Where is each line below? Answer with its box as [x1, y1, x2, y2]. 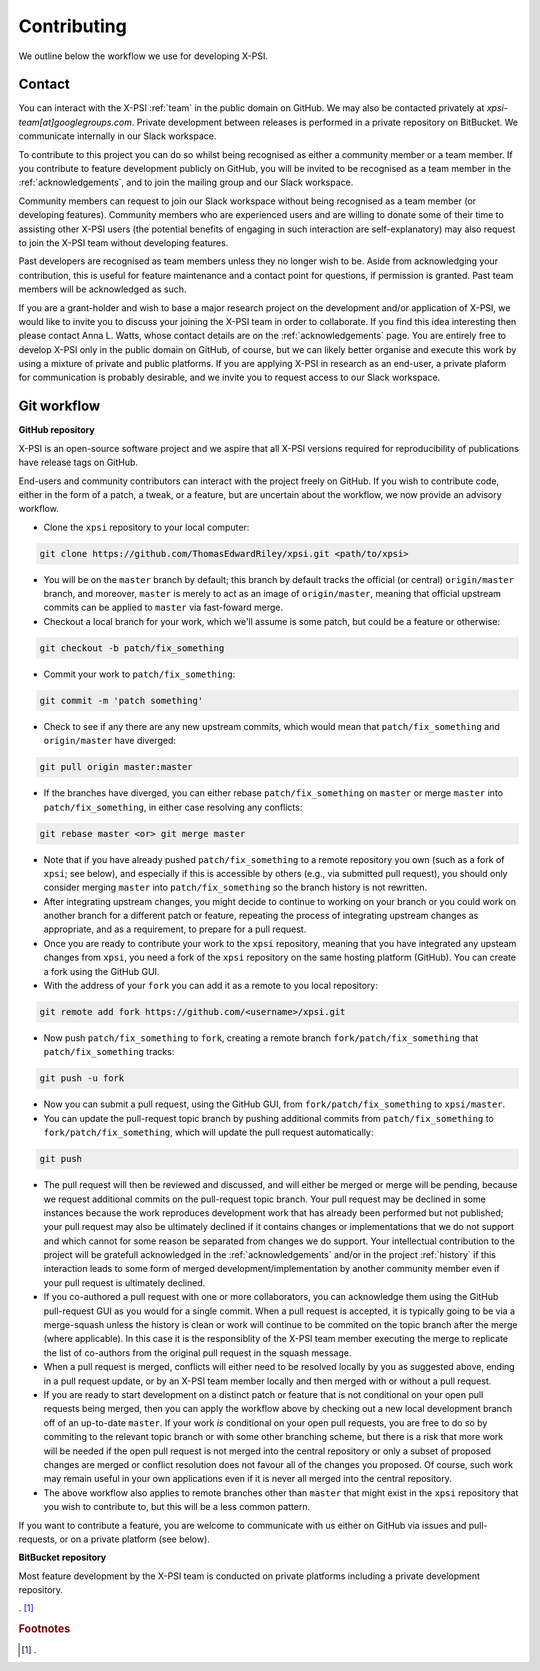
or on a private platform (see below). [59, 1533, 210, 1545]
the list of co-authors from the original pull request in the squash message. [43, 1346, 352, 1359]
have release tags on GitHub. [18, 456, 139, 469]
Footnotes [18, 1622, 71, 1636]
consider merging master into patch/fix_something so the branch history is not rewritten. [43, 881, 428, 894]
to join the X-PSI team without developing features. [18, 236, 229, 249]
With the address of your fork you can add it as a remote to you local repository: [43, 980, 379, 992]
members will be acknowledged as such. [18, 283, 187, 295]
